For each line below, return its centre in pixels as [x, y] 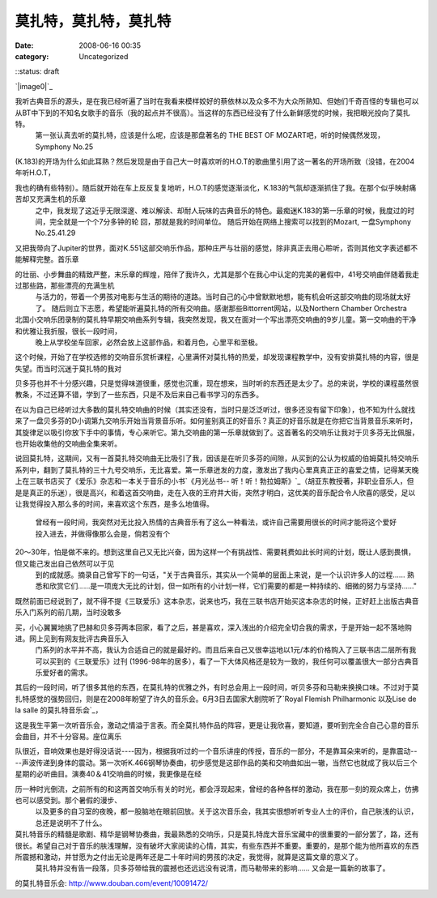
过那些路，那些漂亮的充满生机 [65, 285]
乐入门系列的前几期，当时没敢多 [68, 613]
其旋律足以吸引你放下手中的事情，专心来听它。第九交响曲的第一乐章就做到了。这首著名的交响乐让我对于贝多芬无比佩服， [217, 432]
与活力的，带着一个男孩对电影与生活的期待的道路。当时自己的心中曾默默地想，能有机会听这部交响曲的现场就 [216, 297]
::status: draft [37, 71]
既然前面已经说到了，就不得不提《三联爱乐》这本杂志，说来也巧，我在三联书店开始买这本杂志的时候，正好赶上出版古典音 [217, 601]
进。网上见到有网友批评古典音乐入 [72, 638]
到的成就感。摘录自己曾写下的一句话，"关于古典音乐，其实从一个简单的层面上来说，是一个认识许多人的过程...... [220, 575]
